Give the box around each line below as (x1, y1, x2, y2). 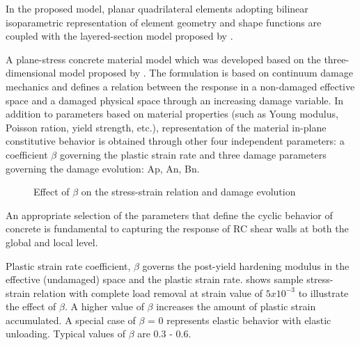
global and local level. (6, 234, 98, 249)
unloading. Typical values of (6, 326, 125, 341)
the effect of (6, 299, 56, 314)
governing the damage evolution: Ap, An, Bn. (6, 161, 200, 175)
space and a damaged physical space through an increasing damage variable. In (6, 93, 343, 107)
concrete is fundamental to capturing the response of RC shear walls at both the (6, 221, 349, 236)
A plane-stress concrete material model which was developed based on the (6, 51, 321, 66)
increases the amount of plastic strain (156, 299, 316, 314)
